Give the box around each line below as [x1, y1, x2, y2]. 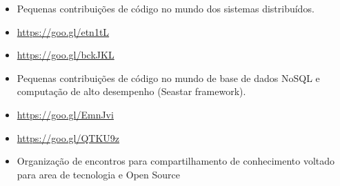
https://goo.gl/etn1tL [17, 24, 110, 39]
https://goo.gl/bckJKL [17, 48, 114, 62]
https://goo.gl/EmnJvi [17, 107, 114, 121]
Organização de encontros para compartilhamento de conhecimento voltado [17, 154, 335, 168]
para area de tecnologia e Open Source [17, 167, 180, 181]
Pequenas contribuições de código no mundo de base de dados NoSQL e [17, 70, 320, 85]
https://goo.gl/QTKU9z [17, 130, 120, 145]
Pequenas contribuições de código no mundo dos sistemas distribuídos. [17, 1, 314, 15]
